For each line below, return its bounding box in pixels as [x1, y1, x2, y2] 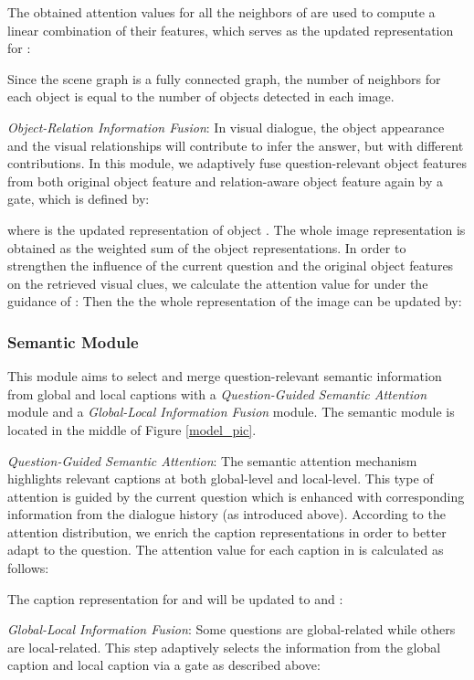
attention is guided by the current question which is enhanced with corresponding [7, 486, 465, 505]
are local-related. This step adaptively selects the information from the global [7, 637, 441, 656]
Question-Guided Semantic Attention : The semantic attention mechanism [7, 451, 417, 470]
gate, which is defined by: [7, 189, 150, 208]
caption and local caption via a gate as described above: [7, 655, 321, 675]
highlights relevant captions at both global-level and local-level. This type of [7, 469, 434, 488]
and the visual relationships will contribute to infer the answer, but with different [7, 135, 464, 154]
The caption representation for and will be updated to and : [7, 589, 343, 608]
